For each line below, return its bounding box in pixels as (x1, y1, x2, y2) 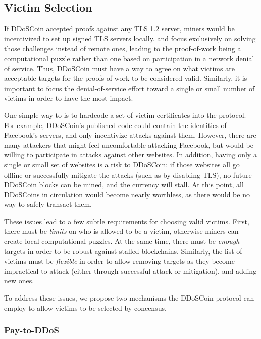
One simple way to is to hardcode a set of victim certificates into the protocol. (4, 109, 246, 120)
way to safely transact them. (4, 199, 92, 209)
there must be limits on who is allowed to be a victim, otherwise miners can (4, 226, 239, 236)
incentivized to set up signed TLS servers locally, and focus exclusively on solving (4, 33, 256, 44)
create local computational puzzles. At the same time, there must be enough (4, 236, 240, 246)
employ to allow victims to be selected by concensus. (4, 302, 167, 313)
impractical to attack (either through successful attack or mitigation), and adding (4, 265, 257, 276)
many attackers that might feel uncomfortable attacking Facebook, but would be (4, 139, 253, 150)
